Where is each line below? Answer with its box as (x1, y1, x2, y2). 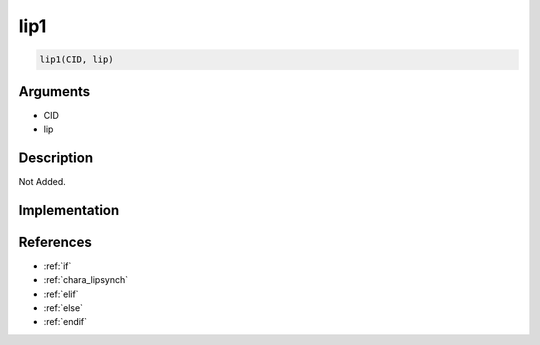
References (18, 233, 92, 250)
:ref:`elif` (43, 288, 79, 300)
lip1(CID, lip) (39, 54, 114, 65)
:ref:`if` (43, 260, 72, 272)
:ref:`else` (43, 302, 84, 314)
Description (18, 149, 94, 166)
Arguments (18, 83, 91, 100)
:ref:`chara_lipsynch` (43, 274, 129, 286)
